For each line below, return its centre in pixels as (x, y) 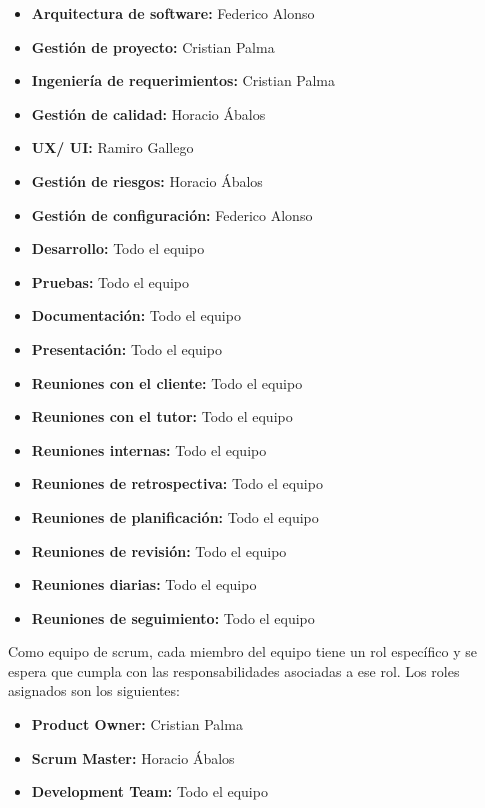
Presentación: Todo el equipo (126, 348)
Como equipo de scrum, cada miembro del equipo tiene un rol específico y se (242, 651)
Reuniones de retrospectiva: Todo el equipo (177, 483)
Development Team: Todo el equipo (149, 791)
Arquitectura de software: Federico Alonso (173, 13)
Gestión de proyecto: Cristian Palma (153, 46)
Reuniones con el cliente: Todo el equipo (167, 382)
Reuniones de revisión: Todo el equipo (159, 550)
